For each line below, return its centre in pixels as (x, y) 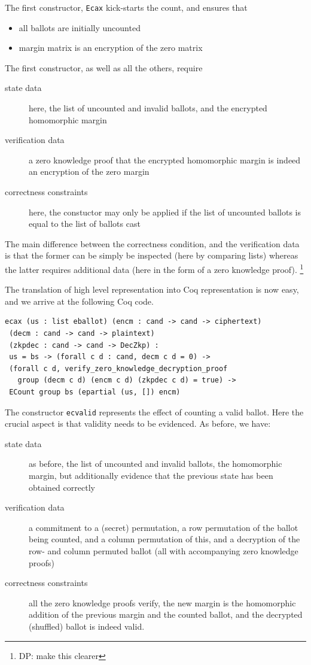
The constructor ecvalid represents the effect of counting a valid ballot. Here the (154, 412)
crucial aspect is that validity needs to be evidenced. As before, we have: (138, 423)
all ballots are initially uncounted (80, 27)
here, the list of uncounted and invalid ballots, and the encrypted (148, 108)
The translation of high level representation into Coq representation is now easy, (152, 289)
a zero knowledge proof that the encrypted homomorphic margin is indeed (165, 160)
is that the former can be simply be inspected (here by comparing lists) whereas (152, 255)
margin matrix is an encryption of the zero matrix (111, 48)
